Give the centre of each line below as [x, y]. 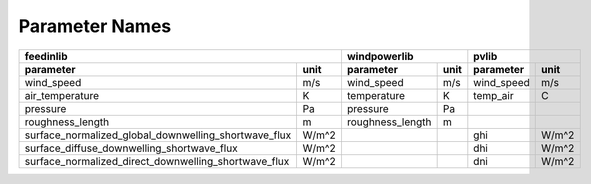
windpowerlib [380, 56]
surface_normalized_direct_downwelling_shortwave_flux [157, 161]
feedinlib [46, 56]
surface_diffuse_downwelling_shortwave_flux [131, 148]
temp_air [493, 95]
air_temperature [62, 95]
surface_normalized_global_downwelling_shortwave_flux [158, 135]
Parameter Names [95, 26]
